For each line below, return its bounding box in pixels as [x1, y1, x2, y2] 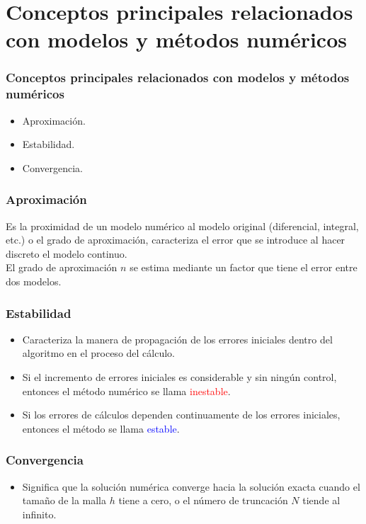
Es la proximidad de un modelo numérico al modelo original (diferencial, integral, [6, 218, 359, 233]
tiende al [302, 493, 341, 508]
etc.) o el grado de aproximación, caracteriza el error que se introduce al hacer [6, 232, 345, 247]
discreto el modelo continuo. [6, 246, 127, 261]
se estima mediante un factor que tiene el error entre [130, 260, 358, 275]
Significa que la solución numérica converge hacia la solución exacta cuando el [22, 479, 360, 494]
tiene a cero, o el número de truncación [118, 493, 288, 508]
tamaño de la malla [22, 493, 107, 508]
